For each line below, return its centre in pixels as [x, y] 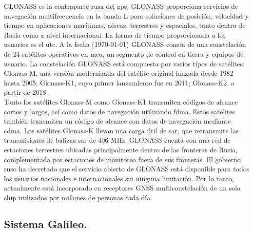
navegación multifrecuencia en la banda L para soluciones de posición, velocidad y [126, 15]
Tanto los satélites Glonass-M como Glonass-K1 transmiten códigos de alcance [121, 101]
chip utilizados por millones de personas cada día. [78, 197]
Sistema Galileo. [46, 223]
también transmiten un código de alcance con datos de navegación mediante [117, 121]
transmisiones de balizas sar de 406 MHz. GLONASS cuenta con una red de [117, 140]
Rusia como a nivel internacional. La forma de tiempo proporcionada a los [115, 34]
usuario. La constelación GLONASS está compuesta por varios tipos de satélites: [124, 63]
